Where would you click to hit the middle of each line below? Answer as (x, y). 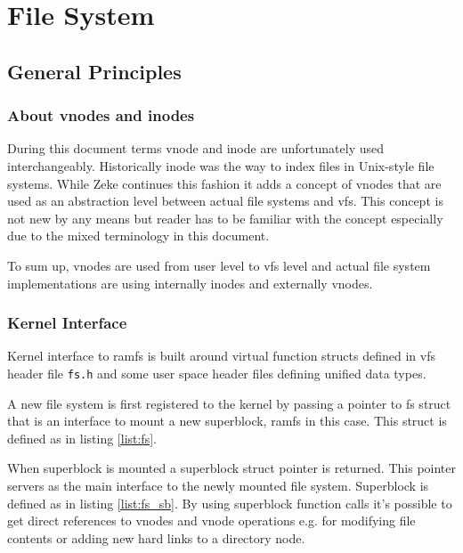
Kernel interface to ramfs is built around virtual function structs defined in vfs (221, 356)
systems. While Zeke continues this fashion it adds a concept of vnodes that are (224, 183)
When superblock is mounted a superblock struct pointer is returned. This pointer (231, 468)
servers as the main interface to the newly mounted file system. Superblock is (218, 485)
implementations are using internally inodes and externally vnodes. (190, 283)
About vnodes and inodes (101, 115)
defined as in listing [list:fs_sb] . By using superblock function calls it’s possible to (230, 503)
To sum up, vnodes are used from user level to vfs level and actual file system (219, 265)
